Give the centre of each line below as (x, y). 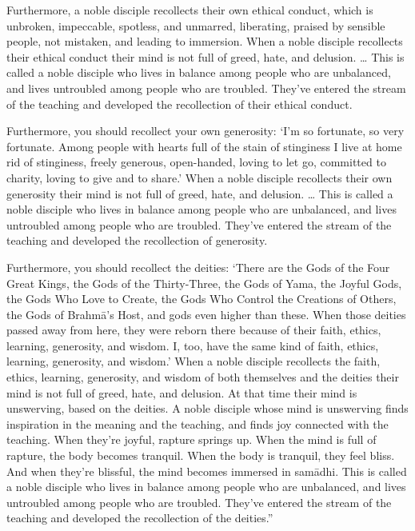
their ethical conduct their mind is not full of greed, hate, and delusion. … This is (206, 56)
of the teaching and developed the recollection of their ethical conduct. (180, 104)
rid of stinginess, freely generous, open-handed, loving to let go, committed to (196, 162)
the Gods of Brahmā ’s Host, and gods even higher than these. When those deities (206, 314)
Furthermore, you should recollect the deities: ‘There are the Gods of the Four (198, 267)
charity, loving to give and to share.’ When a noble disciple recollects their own (200, 177)
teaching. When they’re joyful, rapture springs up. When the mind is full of (192, 439)
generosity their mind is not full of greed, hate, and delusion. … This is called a (200, 193)
